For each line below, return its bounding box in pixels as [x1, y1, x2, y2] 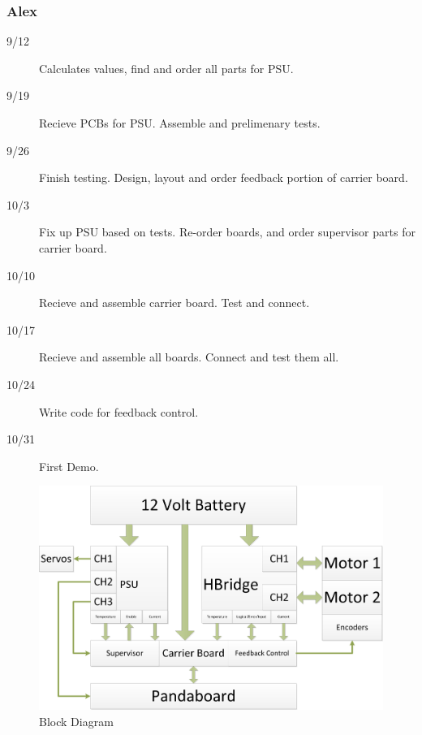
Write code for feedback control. [39, 403, 199, 420]
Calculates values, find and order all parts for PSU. [39, 59, 294, 76]
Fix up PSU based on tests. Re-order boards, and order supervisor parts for [39, 223, 416, 240]
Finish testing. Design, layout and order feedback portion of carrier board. [39, 169, 408, 186]
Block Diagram [39, 712, 114, 729]
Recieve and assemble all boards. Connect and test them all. [39, 348, 339, 365]
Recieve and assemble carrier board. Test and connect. [39, 294, 310, 311]
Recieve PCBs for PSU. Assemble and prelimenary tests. [39, 115, 321, 131]
